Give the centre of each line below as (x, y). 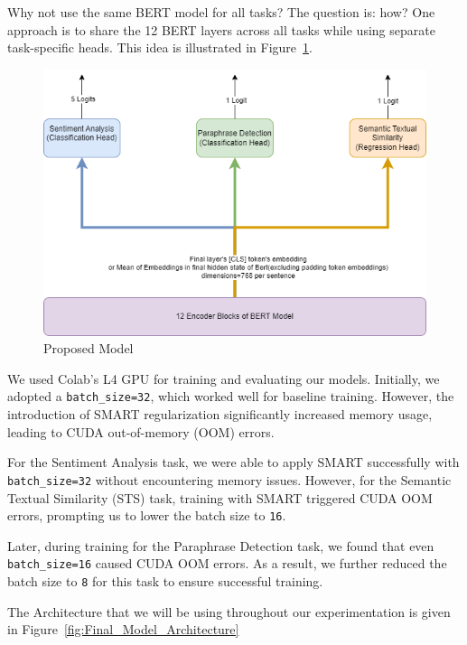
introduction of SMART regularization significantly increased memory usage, (220, 414)
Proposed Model (89, 348)
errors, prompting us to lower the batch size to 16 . (147, 515)
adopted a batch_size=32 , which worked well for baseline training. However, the (231, 396)
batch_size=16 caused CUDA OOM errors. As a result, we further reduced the (227, 563)
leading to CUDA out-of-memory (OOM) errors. (141, 431)
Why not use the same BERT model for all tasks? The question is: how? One (221, 12)
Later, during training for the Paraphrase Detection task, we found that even (221, 545)
